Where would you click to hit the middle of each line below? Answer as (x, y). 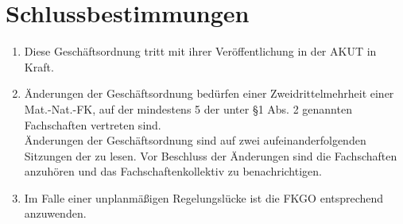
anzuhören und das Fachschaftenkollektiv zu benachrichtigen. (173, 171)
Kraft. (39, 66)
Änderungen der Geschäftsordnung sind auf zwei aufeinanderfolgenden (195, 140)
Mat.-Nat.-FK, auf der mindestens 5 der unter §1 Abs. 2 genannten (188, 108)
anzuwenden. (55, 213)
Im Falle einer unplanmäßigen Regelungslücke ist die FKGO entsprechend (204, 197)
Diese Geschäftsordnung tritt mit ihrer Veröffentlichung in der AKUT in (200, 51)
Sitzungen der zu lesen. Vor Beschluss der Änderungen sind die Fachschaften (211, 155)
